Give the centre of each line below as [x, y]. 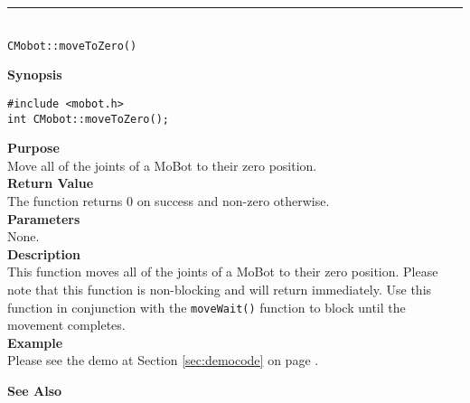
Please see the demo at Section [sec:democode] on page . [163, 360]
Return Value [51, 183]
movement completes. [66, 325]
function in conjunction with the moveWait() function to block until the [207, 307]
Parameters [44, 218]
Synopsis [35, 75]
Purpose [33, 148]
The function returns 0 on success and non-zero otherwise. [169, 200]
